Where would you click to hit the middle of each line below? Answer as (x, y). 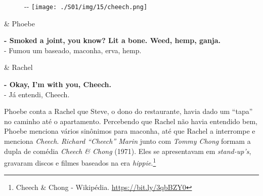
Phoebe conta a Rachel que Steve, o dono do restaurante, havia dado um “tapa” (128, 111)
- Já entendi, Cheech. (37, 94)
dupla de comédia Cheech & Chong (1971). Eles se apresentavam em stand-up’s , (128, 151)
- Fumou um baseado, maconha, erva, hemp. (73, 50)
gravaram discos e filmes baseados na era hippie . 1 (80, 162)
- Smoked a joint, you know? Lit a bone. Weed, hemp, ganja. (113, 40)
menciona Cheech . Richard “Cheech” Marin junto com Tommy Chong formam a (127, 141)
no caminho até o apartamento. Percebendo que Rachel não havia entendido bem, (131, 121)
